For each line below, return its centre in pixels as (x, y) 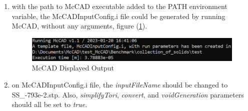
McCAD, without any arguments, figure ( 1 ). (79, 26)
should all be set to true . (49, 104)
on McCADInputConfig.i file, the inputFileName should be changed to (120, 85)
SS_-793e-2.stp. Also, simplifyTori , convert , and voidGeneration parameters (128, 94)
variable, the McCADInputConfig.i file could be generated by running (118, 16)
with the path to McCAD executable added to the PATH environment (119, 6)
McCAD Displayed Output (73, 68)
